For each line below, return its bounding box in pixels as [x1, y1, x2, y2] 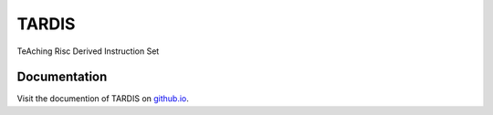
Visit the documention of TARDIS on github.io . [16, 93, 189, 104]
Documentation [16, 69, 108, 85]
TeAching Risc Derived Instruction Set [16, 46, 160, 57]
